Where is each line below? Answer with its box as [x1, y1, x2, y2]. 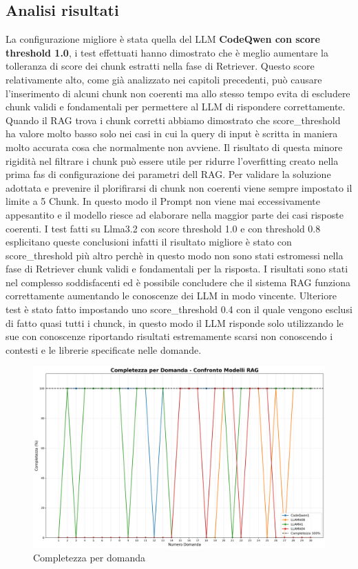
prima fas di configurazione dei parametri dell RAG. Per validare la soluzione [6, 167, 331, 181]
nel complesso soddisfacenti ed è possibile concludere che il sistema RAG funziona [6, 274, 351, 289]
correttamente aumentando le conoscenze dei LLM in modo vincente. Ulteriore [6, 288, 337, 303]
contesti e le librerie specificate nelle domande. [6, 342, 202, 357]
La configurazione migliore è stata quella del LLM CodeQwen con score [6, 32, 320, 46]
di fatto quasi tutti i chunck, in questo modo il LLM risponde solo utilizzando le [6, 315, 344, 330]
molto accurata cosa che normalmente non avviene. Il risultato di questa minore [6, 139, 343, 154]
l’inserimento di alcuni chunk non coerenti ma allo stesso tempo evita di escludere [6, 86, 350, 100]
